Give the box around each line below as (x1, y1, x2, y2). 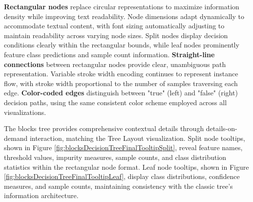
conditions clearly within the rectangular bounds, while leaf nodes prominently (4, 40, 239, 50)
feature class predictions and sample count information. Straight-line (4, 49, 215, 59)
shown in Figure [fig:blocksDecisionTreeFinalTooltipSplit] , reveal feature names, (4, 142, 243, 153)
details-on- (206, 123, 237, 134)
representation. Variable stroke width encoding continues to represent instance (4, 68, 238, 79)
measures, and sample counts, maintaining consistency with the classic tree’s (4, 180, 233, 191)
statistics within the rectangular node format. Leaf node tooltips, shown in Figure (4, 161, 249, 172)
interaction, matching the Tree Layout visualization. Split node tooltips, (29, 133, 245, 143)
